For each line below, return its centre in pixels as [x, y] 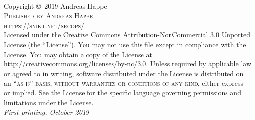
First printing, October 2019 [47, 112]
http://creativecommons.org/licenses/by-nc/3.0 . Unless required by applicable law [127, 64]
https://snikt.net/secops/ [44, 25]
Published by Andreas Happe [49, 15]
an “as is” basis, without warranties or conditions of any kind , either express [124, 83]
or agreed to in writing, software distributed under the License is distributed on [124, 73]
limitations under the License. [49, 102]
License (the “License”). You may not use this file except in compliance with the [125, 44]
